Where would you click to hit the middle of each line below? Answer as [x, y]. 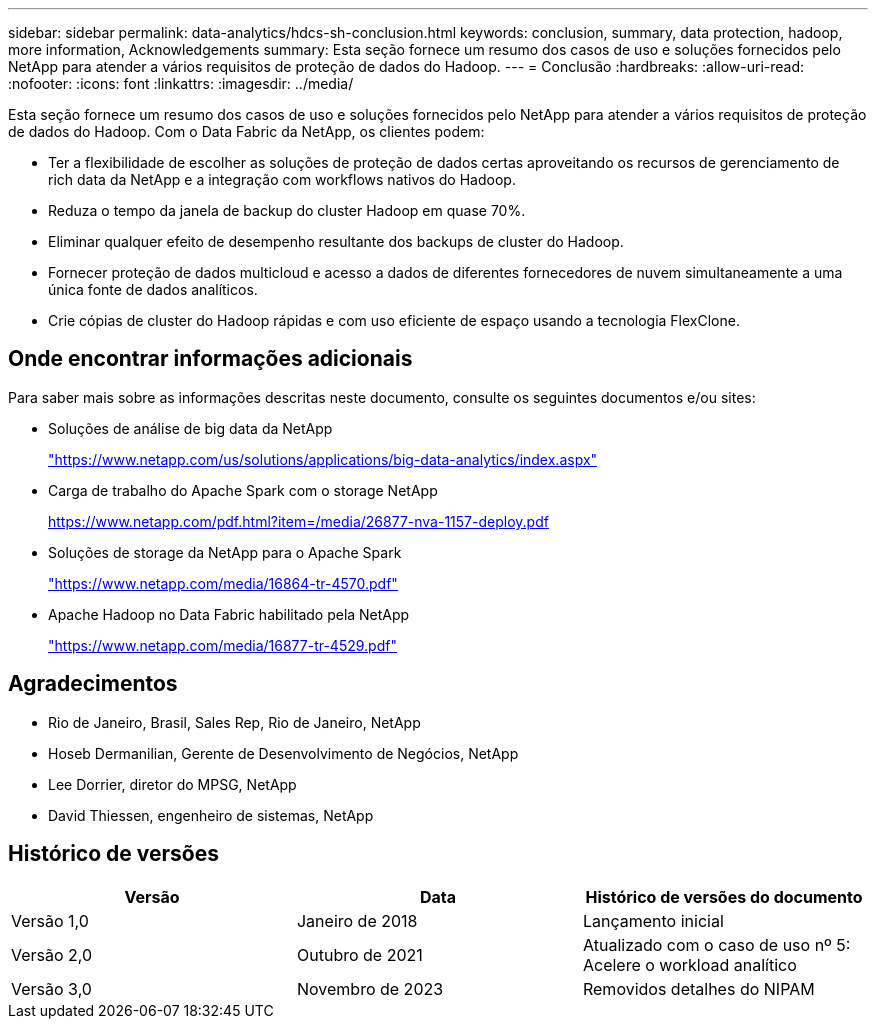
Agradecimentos [93, 684]
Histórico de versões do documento [724, 896]
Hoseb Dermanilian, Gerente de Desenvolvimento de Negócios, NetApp [283, 753]
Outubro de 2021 [359, 954]
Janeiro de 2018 [357, 920]
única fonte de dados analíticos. [153, 289]
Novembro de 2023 [370, 988]
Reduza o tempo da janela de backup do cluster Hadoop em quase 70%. [287, 210]
